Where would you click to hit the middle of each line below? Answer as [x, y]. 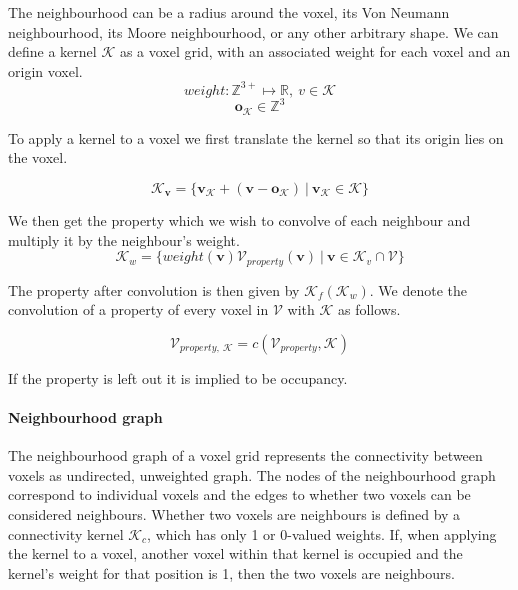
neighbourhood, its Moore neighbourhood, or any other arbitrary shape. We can [253, 31]
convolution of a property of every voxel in [138, 309]
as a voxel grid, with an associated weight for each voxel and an [315, 51]
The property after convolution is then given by [154, 289]
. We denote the [418, 289]
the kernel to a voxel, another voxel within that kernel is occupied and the [235, 553]
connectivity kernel [66, 533]
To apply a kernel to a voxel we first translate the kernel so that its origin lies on [256, 137]
